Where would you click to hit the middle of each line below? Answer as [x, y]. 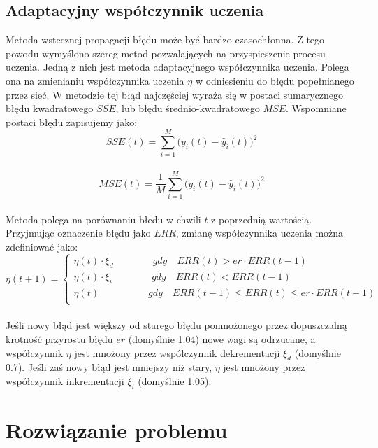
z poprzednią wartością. [262, 219]
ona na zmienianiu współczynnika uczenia [95, 80]
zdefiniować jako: [42, 246]
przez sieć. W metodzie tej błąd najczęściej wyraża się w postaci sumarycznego [175, 94]
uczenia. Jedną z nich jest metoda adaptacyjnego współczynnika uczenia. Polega [177, 67]
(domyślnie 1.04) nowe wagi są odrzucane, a [222, 338]
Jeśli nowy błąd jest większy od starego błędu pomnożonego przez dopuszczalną [176, 325]
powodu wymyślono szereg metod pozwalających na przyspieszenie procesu [166, 53]
